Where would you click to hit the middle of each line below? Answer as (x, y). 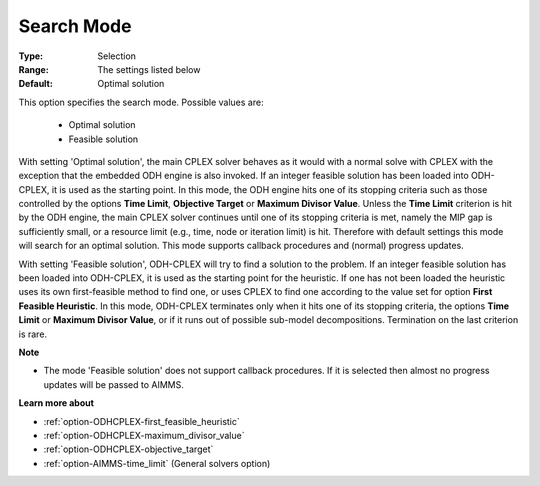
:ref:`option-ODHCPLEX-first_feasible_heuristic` (141, 421)
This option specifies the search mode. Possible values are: (141, 102)
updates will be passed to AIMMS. (113, 384)
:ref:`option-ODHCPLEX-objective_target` (128, 449)
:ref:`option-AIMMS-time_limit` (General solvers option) (157, 463)
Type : (31, 56)
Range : (33, 69)
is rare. (33, 334)
